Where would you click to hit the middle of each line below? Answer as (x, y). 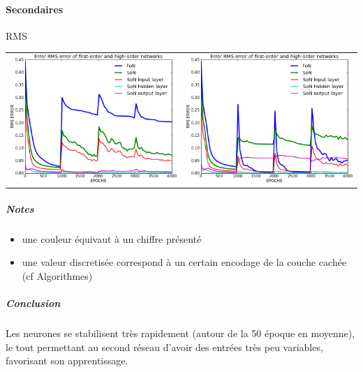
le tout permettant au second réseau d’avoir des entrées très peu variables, (164, 347)
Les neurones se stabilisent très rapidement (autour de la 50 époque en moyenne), (180, 333)
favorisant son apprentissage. (67, 360)
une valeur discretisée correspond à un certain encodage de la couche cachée (184, 262)
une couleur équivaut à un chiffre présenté (112, 238)
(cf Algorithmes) (57, 276)
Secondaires (35, 9)
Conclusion (33, 303)
